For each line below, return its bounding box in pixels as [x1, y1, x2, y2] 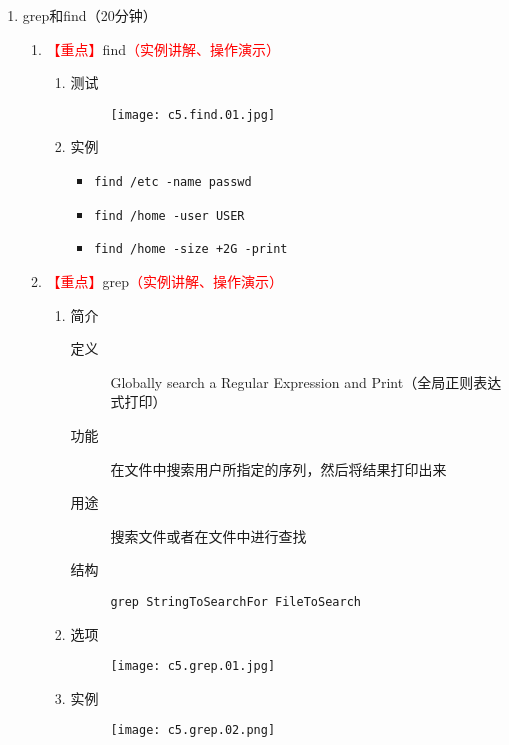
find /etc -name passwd [94, 175, 252, 190]
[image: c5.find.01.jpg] [110, 107, 276, 122]
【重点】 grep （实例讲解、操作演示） [46, 271, 284, 291]
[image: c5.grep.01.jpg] [110, 659, 276, 674]
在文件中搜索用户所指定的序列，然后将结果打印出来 [110, 458, 447, 479]
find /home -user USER [94, 208, 245, 223]
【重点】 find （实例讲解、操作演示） [46, 38, 280, 59]
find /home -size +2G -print [94, 242, 288, 257]
